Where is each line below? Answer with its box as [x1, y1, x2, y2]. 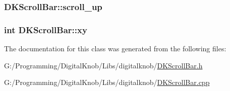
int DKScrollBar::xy [4, 23, 87, 36]
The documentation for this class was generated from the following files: [4, 43, 226, 54]
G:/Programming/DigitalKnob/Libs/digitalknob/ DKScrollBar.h [4, 60, 203, 70]
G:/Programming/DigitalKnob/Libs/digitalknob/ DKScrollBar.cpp [4, 77, 210, 87]
